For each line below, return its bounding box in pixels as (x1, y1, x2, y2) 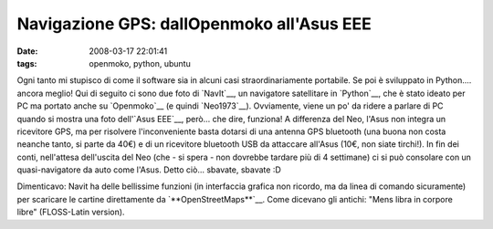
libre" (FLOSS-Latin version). (16, 206, 125, 218)
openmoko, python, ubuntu (89, 57, 191, 68)
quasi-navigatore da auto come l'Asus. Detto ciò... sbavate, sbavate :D (16, 164, 282, 175)
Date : (16, 46, 38, 57)
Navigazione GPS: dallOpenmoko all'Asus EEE (16, 14, 372, 34)
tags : (16, 57, 37, 68)
